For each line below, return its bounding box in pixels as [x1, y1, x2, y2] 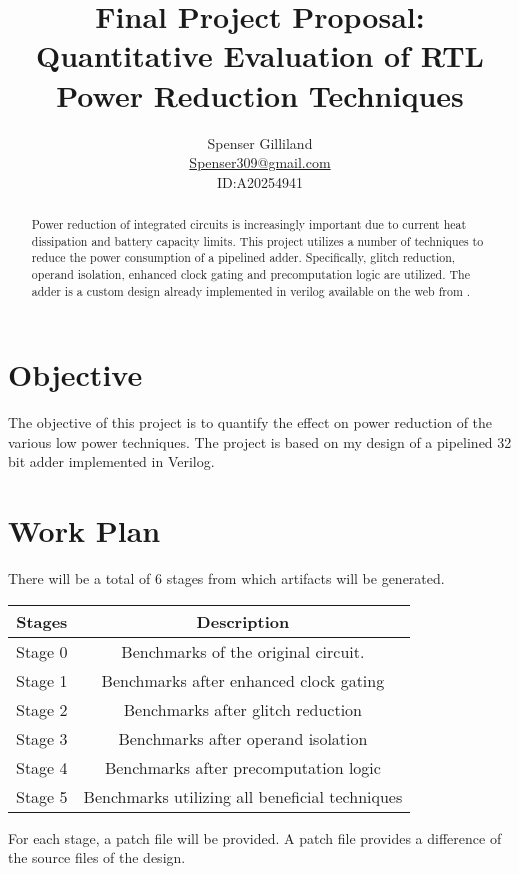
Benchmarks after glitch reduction [123, 697, 363, 721]
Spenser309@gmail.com [189, 152, 331, 173]
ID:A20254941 [216, 171, 304, 192]
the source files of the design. [8, 847, 186, 868]
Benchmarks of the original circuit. [121, 639, 365, 663]
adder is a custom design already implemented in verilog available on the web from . [31, 282, 471, 299]
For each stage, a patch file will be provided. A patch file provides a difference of [8, 827, 502, 848]
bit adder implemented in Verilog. [8, 451, 215, 472]
